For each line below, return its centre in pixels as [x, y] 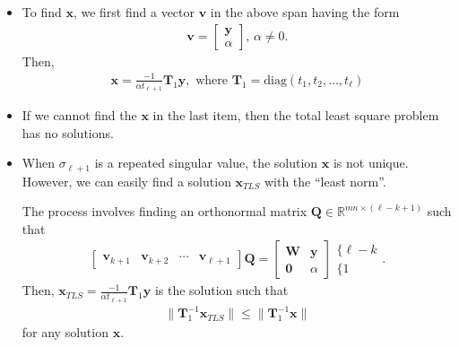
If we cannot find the [79, 115]
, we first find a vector [134, 12]
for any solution [65, 332]
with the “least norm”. [325, 181]
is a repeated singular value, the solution [206, 163]
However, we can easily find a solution [126, 181]
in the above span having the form [305, 12]
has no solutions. [68, 132]
